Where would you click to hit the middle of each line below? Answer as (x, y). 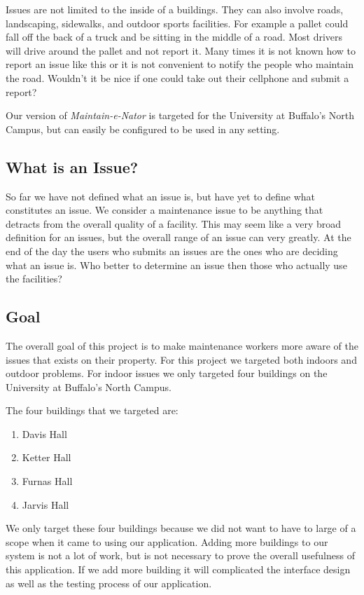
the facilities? (34, 279)
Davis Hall (44, 433)
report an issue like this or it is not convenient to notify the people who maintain (180, 64)
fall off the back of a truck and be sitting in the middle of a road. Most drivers (174, 37)
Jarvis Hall (45, 504)
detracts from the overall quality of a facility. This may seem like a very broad (174, 223)
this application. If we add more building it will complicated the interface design (178, 569)
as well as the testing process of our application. (109, 583)
